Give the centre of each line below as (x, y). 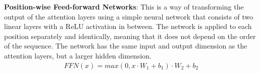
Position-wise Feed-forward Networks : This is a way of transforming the (124, 6)
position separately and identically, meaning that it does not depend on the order (130, 36)
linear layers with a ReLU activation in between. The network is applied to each (128, 26)
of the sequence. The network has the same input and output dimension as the (126, 46)
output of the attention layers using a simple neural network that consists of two (129, 16)
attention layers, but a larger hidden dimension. (78, 55)
